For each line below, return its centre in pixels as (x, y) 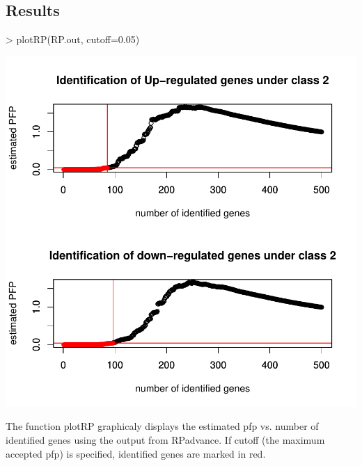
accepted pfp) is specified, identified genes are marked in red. (136, 453)
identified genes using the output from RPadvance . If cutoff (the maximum (165, 439)
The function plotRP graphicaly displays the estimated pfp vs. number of (162, 426)
